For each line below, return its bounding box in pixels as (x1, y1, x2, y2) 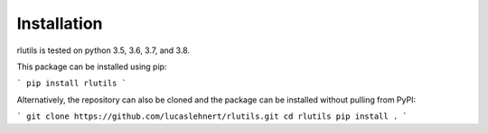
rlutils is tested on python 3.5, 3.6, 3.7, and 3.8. (16, 45, 190, 56)
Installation (16, 13, 103, 33)
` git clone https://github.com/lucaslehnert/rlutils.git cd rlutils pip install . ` (16, 111, 408, 121)
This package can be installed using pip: (16, 61, 167, 72)
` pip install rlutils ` (16, 78, 127, 89)
